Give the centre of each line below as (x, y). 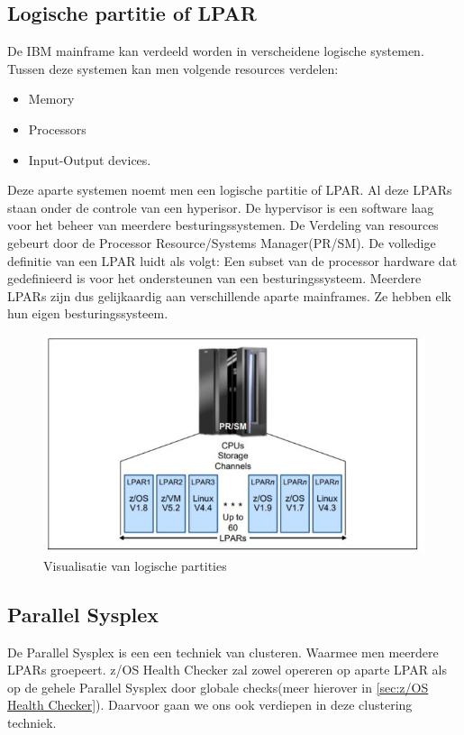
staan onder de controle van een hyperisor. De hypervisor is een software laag (221, 207)
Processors (57, 129)
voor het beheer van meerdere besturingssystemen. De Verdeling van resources (223, 225)
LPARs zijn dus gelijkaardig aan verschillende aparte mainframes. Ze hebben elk (230, 295)
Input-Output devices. (90, 159)
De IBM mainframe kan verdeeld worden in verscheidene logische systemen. (216, 51)
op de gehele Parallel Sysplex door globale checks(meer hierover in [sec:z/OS (218, 687)
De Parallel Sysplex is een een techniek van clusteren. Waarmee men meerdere (223, 652)
